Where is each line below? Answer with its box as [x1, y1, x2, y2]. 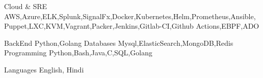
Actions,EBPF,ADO [196, 21, 259, 31]
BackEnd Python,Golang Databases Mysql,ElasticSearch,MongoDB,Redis [4, 37, 233, 48]
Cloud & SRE [4, 1, 47, 11]
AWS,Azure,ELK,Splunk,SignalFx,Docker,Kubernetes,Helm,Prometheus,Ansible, [4, 11, 256, 21]
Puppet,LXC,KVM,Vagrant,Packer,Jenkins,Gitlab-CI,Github [4, 21, 194, 31]
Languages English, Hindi [4, 64, 84, 74]
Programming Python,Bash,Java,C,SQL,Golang [4, 47, 153, 58]
